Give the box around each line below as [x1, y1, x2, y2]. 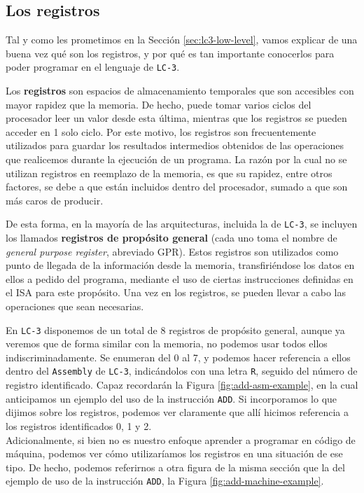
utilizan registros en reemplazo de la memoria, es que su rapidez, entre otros [6, 165, 332, 180]
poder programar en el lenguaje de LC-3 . [6, 60, 180, 74]
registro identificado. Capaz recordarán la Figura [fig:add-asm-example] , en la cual [6, 377, 358, 392]
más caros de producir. [6, 193, 104, 207]
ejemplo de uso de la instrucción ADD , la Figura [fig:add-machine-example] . [6, 473, 324, 488]
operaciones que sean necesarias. [6, 299, 144, 314]
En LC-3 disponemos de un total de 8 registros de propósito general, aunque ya [6, 322, 345, 337]
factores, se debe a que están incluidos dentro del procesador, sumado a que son [6, 179, 348, 194]
